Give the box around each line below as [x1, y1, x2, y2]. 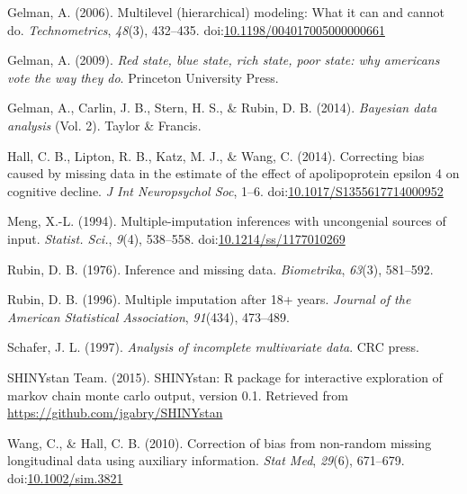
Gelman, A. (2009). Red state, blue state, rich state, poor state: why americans [7, 50, 440, 69]
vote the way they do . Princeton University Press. [7, 67, 279, 86]
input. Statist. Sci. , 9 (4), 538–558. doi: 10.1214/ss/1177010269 [7, 229, 346, 247]
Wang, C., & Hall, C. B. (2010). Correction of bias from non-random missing [7, 433, 432, 452]
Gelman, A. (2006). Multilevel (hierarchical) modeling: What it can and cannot [7, 3, 445, 21]
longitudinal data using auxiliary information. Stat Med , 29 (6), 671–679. [7, 451, 405, 470]
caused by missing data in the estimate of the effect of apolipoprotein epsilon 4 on [7, 164, 460, 183]
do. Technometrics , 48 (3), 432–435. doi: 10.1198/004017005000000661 [7, 20, 385, 39]
